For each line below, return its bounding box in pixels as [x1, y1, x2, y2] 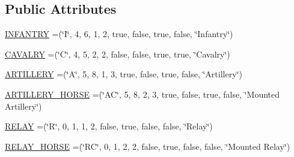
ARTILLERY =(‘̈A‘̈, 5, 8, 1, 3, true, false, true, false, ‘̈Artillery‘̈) [5, 68, 242, 80]
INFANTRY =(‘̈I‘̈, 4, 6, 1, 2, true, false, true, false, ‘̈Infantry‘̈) [5, 28, 233, 40]
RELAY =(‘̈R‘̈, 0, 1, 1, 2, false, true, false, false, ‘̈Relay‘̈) [5, 120, 213, 132]
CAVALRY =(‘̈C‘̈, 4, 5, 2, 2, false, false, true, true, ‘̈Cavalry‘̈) [5, 47, 230, 60]
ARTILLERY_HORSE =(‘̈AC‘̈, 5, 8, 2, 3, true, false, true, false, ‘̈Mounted [5, 87, 280, 100]
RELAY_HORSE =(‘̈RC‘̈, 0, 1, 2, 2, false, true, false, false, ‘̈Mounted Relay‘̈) [5, 140, 290, 152]
